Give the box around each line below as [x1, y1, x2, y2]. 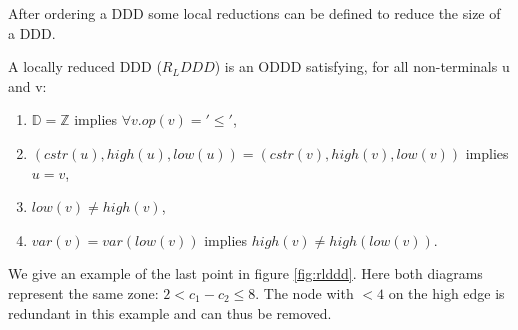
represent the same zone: [8, 282, 159, 303]
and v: [8, 75, 47, 96]
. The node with [255, 282, 354, 303]
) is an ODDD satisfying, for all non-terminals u [214, 56, 510, 77]
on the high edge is [388, 282, 505, 303]
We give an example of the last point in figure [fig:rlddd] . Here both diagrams [8, 263, 483, 284]
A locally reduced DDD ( [8, 56, 162, 77]
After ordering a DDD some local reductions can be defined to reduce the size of [8, 3, 501, 23]
